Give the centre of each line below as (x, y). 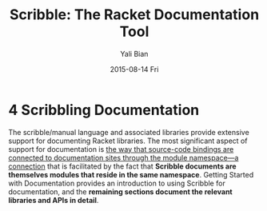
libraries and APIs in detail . (54, 200)
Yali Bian (134, 54)
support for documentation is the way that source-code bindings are (121, 149)
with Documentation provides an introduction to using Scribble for (117, 183)
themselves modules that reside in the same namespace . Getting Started (131, 174)
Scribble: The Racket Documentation (134, 15)
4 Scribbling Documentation (104, 110)
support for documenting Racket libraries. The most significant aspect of (128, 141)
